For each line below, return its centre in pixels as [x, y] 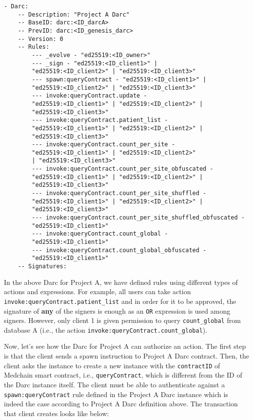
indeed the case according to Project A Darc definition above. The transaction [121, 404]
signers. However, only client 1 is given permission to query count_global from [122, 320]
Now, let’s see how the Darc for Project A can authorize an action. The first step [125, 346]
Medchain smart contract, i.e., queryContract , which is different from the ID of [123, 375]
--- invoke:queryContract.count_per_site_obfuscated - [123, 169]
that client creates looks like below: [57, 413]
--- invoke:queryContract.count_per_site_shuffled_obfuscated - [138, 218]
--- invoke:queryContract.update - [89, 96]
